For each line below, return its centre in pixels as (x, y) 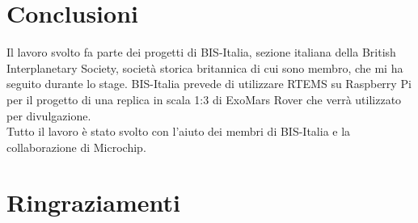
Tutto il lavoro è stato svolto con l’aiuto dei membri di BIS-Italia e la (179, 131)
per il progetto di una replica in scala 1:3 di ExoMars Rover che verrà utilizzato (204, 99)
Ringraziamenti (93, 202)
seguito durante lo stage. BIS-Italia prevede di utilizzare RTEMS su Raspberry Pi (209, 84)
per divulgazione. (49, 115)
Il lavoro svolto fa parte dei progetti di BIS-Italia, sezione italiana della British (201, 52)
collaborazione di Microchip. (76, 147)
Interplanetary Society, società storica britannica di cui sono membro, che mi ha (205, 67)
